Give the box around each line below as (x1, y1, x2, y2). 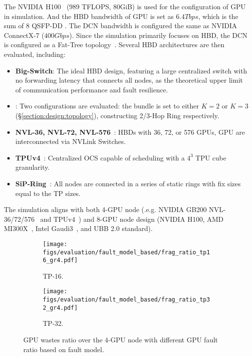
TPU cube (195, 152, 227, 162)
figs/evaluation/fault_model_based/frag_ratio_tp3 (43, 296, 210, 303)
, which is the (198, 11, 238, 21)
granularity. (15, 162, 50, 172)
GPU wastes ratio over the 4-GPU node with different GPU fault (23, 335, 218, 344)
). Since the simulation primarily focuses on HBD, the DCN (69, 30, 248, 40)
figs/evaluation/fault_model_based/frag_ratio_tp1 (43, 249, 210, 256)
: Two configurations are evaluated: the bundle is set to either (15, 101, 199, 111)
